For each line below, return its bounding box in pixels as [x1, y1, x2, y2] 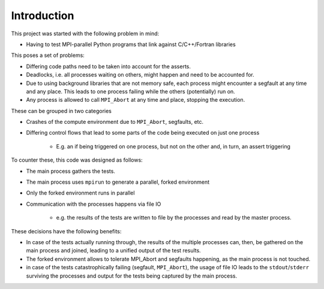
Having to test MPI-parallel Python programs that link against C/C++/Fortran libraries [26, 41, 236, 48]
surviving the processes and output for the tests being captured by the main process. [26, 272, 238, 279]
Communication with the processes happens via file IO [26, 200, 161, 208]
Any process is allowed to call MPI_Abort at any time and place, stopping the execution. [26, 96, 245, 104]
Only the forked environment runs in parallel [26, 189, 135, 197]
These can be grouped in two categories [11, 107, 112, 114]
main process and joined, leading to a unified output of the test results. [26, 247, 201, 254]
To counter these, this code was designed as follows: [11, 156, 143, 164]
